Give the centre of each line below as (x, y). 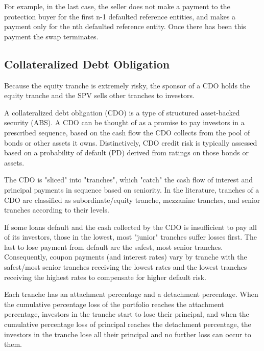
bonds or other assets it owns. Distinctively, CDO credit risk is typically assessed (131, 142)
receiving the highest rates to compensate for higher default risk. (105, 277)
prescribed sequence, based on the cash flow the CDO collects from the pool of (127, 132)
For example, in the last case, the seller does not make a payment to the (117, 6)
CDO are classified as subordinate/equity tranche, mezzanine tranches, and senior (132, 200)
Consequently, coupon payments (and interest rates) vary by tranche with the (126, 257)
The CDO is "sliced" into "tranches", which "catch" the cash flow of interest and (129, 180)
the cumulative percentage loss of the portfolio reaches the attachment (114, 304)
